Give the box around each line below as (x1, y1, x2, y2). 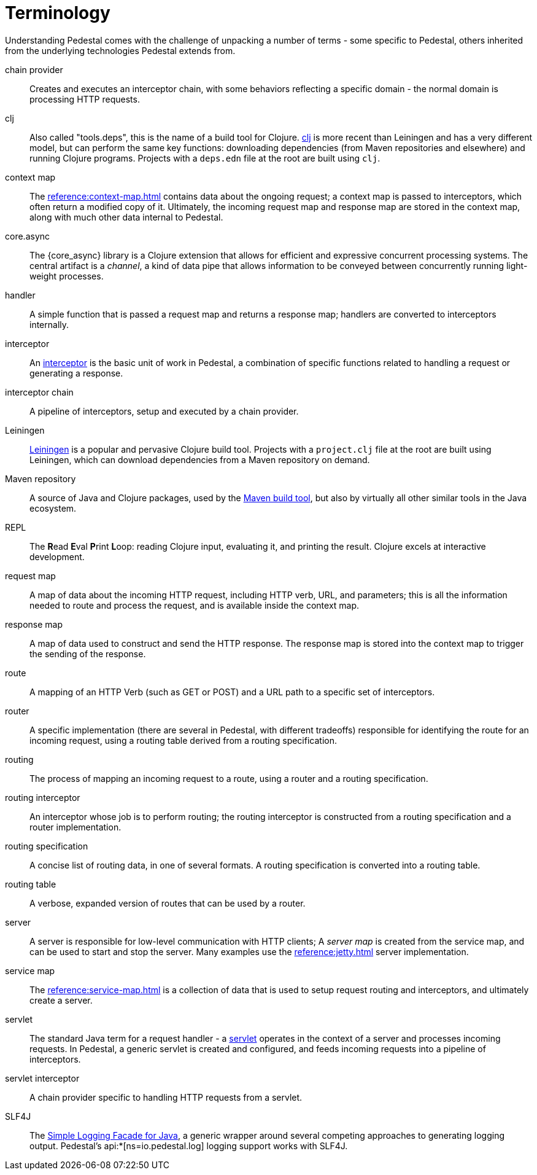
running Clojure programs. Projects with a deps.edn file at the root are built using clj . (29, 152, 381, 163)
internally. (29, 319, 69, 330)
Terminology (5, 2, 110, 23)
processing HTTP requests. (29, 93, 140, 104)
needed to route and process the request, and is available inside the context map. (29, 599, 360, 611)
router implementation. (29, 821, 122, 832)
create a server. (29, 994, 93, 1005)
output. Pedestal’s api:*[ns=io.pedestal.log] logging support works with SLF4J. (29, 1140, 348, 1151)
